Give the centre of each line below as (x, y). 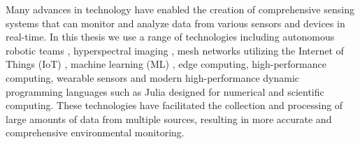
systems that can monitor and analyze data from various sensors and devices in (175, 23)
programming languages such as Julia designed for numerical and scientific (165, 91)
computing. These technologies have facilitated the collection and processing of (174, 105)
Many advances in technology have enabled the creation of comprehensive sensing (180, 9)
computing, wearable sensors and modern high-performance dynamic (153, 77)
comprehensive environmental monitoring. (95, 132)
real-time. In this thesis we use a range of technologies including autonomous (170, 37)
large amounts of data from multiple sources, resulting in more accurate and (169, 118)
